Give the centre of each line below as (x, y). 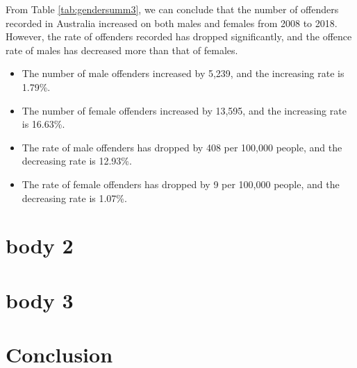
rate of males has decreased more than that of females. (122, 50)
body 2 (40, 245)
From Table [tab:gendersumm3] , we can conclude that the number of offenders (172, 9)
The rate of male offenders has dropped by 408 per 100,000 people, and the (182, 147)
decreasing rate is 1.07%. (74, 198)
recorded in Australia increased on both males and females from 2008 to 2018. (172, 23)
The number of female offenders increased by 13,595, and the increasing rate (184, 110)
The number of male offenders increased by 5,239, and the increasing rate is (183, 73)
